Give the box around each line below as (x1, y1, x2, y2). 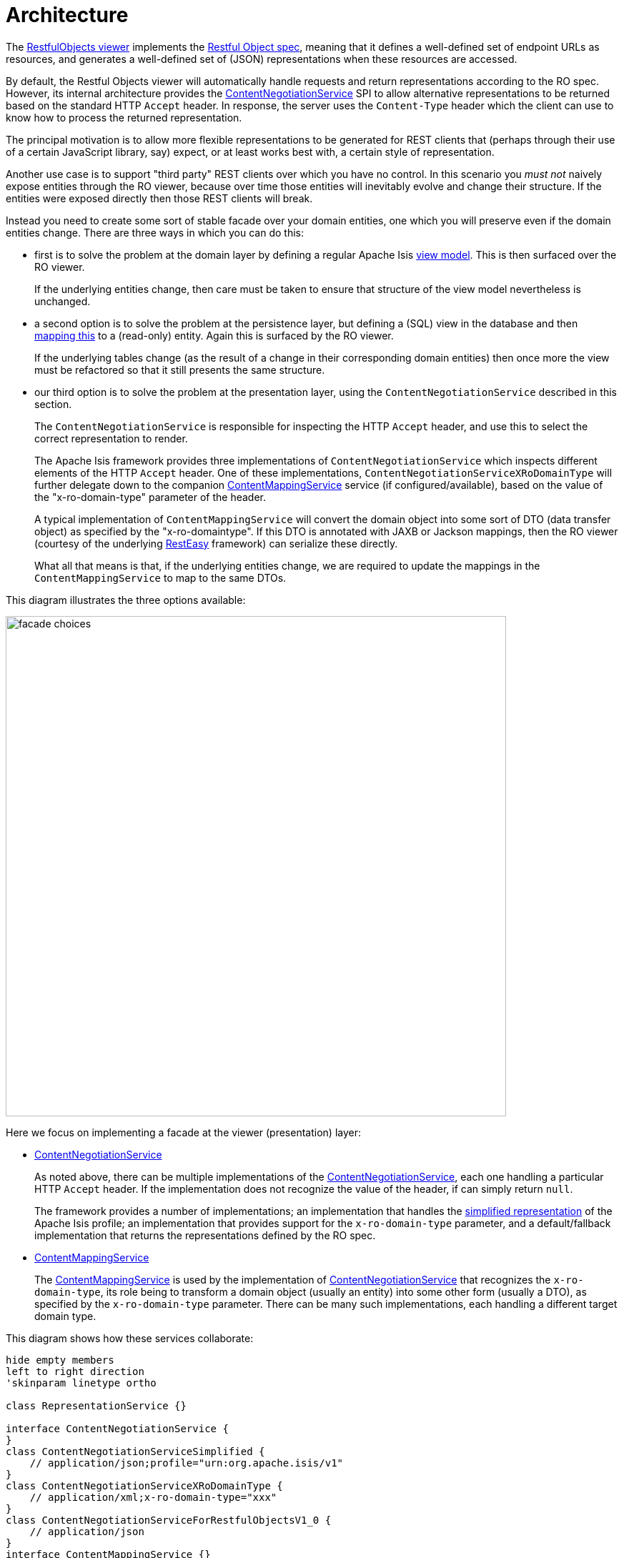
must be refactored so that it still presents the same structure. (34, 363, 325, 376)
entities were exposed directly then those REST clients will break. (6, 192, 313, 204)
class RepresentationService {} (6, 1399, 187, 1411)
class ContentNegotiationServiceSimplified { (6, 1445, 265, 1457)
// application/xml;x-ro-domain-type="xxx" (29, 1491, 277, 1503)
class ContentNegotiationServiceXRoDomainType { (6, 1479, 283, 1492)
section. (34, 397, 72, 410)
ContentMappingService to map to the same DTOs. (34, 571, 287, 584)
